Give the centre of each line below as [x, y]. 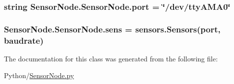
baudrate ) [24, 40]
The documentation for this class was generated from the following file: [111, 58]
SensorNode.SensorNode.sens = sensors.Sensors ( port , [112, 29]
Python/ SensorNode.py [39, 75]
